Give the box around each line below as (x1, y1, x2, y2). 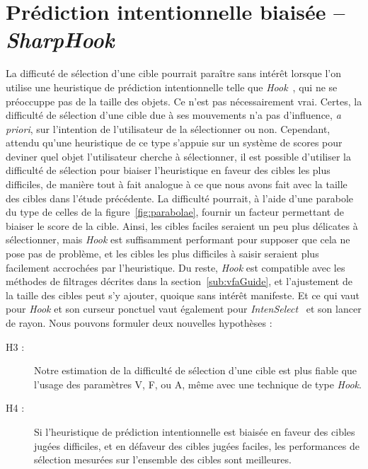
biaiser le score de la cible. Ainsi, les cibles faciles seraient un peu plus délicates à (6, 218, 358, 233)
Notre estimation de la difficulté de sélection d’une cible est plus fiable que (34, 363, 357, 378)
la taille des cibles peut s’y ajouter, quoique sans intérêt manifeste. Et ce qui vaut (6, 287, 360, 302)
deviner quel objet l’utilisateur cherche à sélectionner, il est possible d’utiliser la (6, 149, 351, 163)
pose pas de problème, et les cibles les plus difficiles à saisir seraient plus (6, 246, 319, 261)
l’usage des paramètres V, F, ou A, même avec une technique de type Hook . (34, 376, 362, 391)
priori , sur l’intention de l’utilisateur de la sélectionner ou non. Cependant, (6, 121, 330, 136)
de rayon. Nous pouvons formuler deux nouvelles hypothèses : (6, 315, 272, 330)
